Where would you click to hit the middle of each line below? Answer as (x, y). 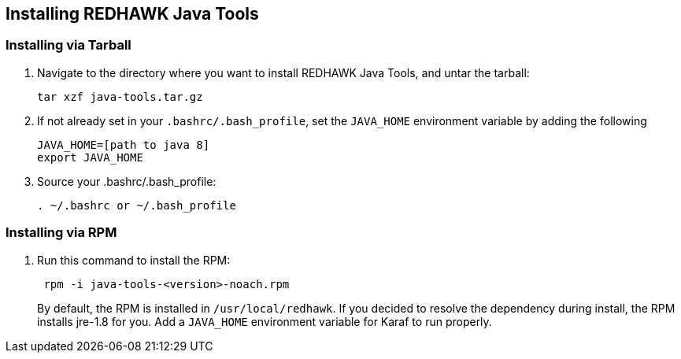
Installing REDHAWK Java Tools (132, 14)
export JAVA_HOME (90, 157)
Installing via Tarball (68, 45)
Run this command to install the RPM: (134, 260)
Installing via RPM (61, 233)
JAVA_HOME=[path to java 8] (124, 144)
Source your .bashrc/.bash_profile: (127, 181)
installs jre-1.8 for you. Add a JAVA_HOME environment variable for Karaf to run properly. (265, 321)
